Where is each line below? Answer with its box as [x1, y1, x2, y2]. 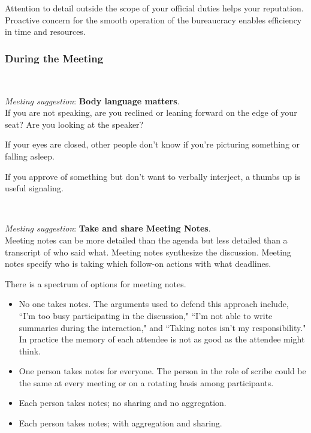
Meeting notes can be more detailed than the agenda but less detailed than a [5, 233, 288, 246]
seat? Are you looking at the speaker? [5, 118, 144, 130]
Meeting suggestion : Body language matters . [5, 94, 180, 107]
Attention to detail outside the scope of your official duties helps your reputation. [5, 2, 304, 14]
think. [19, 344, 41, 357]
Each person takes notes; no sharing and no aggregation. [19, 396, 227, 409]
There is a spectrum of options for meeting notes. [5, 277, 186, 290]
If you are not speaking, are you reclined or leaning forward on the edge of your [5, 106, 297, 119]
